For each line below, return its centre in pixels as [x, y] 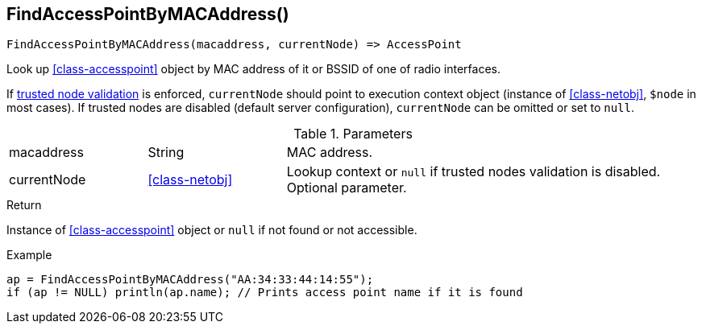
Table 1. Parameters [353, 134]
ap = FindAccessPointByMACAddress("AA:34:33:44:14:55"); [190, 280]
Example [29, 255]
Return [24, 205]
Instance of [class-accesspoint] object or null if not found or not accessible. [212, 230]
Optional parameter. [347, 188]
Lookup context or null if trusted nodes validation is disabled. [474, 172]
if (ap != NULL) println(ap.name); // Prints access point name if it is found [265, 293]
